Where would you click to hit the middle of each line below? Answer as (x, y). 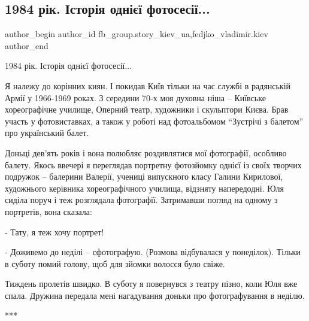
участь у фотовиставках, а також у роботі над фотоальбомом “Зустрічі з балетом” (154, 121)
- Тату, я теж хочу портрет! (54, 231)
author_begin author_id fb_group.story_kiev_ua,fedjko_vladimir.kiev (137, 34)
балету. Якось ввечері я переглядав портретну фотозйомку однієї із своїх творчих (153, 164)
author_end (27, 45)
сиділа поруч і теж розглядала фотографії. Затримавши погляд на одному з (141, 200)
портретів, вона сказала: (49, 211)
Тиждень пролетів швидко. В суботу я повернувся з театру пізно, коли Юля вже (151, 284)
